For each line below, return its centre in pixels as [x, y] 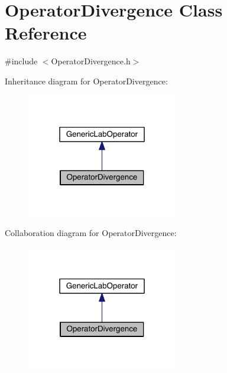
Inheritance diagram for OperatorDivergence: [86, 81]
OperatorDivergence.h [91, 61]
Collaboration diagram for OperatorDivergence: [91, 233]
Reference [46, 33]
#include [21, 61]
